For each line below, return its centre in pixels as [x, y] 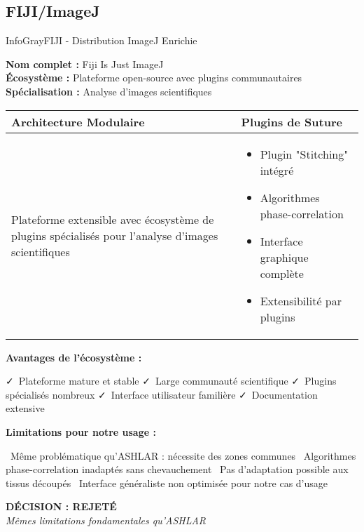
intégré [277, 170]
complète [282, 273]
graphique [284, 257]
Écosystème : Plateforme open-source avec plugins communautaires [154, 78]
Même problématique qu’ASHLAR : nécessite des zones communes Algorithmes [183, 455]
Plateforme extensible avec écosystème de [113, 219]
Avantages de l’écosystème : [74, 357]
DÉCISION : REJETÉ [61, 506]
